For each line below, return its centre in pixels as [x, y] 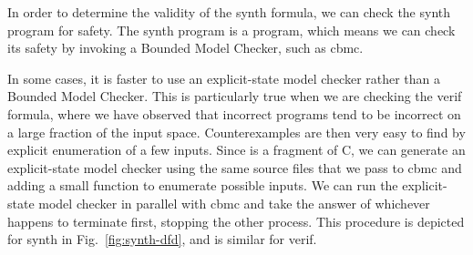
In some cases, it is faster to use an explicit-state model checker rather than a [224, 78]
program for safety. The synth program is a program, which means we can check [231, 30]
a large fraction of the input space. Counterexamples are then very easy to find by [236, 132]
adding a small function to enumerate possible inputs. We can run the [203, 185]
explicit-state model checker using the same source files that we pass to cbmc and [235, 167]
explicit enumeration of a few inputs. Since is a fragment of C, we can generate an [236, 150]
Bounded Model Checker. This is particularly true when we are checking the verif [235, 96]
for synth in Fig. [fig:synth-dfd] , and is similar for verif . [162, 239]
